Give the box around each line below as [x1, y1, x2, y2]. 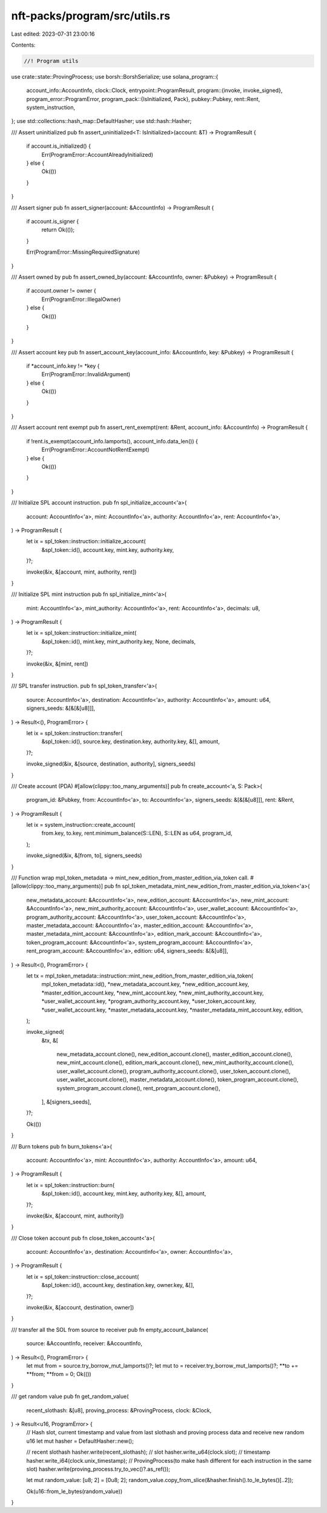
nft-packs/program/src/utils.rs [11, 9, 171, 22]
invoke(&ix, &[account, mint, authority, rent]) [26, 568, 137, 575]
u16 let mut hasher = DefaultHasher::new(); [26, 1437, 134, 1445]
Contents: [11, 41, 36, 48]
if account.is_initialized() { [26, 142, 91, 150]
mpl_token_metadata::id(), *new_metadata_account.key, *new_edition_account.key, [41, 981, 249, 988]
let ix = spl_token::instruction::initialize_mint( [26, 629, 137, 637]
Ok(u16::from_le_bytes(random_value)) [26, 1488, 123, 1495]
